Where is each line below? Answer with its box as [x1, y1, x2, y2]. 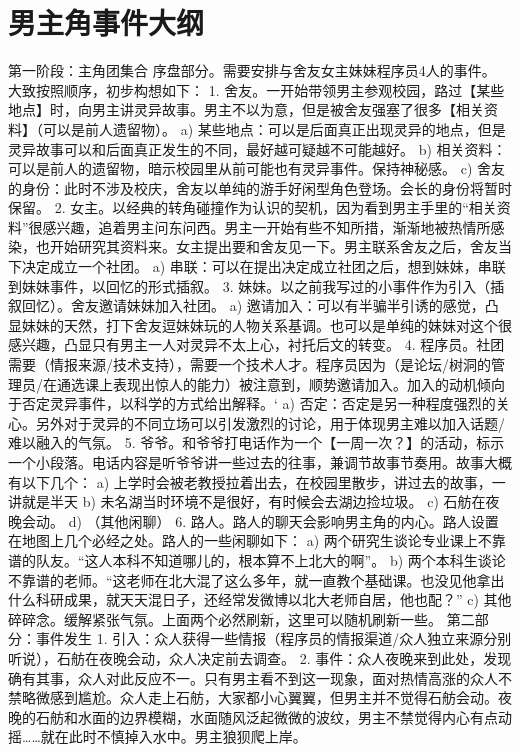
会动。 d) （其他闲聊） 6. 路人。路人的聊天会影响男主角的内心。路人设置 [21, 510, 499, 531]
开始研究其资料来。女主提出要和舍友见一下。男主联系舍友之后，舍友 [49, 236, 498, 257]
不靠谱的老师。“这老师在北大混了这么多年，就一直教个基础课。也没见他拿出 [8, 569, 505, 590]
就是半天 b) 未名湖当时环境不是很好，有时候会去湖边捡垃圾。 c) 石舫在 [21, 491, 486, 512]
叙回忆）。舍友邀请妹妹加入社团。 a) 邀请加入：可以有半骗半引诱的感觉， [8, 295, 485, 316]
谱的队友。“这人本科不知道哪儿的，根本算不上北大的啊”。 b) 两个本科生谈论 [8, 549, 506, 570]
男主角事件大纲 [8, 2, 205, 43]
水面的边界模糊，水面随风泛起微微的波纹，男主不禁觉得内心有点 [77, 706, 498, 727]
